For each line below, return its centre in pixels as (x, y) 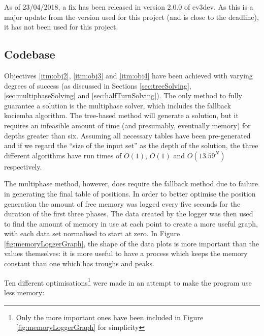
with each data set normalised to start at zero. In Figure (92, 233)
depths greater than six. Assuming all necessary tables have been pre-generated (127, 135)
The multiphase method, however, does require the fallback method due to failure (131, 184)
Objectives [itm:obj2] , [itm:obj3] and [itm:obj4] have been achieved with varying (128, 75)
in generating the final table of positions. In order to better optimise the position (130, 193)
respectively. (23, 166)
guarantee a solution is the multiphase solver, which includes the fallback (118, 105)
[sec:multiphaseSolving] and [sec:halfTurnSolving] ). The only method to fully (123, 95)
